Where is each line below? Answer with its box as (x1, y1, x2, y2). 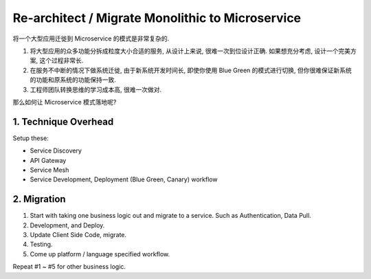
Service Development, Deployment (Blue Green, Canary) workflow (30, 175, 218, 183)
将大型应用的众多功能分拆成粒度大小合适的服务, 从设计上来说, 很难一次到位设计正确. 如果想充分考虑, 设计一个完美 (30, 47, 350, 55)
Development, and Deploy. (30, 221, 105, 230)
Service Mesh (30, 166, 69, 174)
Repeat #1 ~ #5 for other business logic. (12, 263, 126, 271)
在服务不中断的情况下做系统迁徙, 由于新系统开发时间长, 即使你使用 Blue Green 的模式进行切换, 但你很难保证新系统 (30, 66, 352, 74)
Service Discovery (30, 146, 82, 155)
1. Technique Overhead (12, 115, 114, 127)
